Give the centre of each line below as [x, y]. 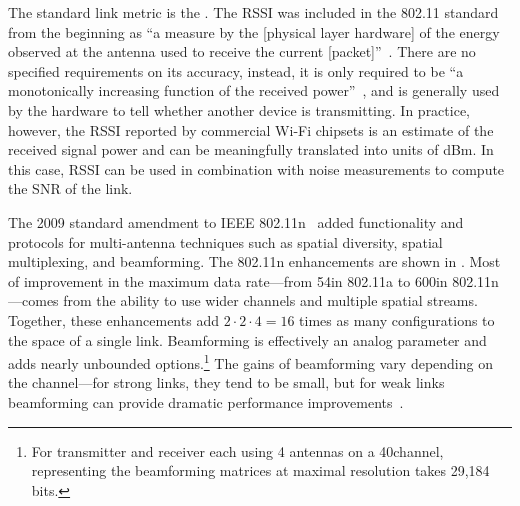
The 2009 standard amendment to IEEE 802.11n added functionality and [236, 221]
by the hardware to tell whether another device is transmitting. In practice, [239, 109]
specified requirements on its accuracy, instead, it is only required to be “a [236, 70]
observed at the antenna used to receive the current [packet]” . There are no [242, 51]
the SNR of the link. [70, 188]
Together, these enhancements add [113, 319]
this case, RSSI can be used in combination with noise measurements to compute [256, 168]
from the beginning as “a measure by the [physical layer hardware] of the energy [254, 31]
